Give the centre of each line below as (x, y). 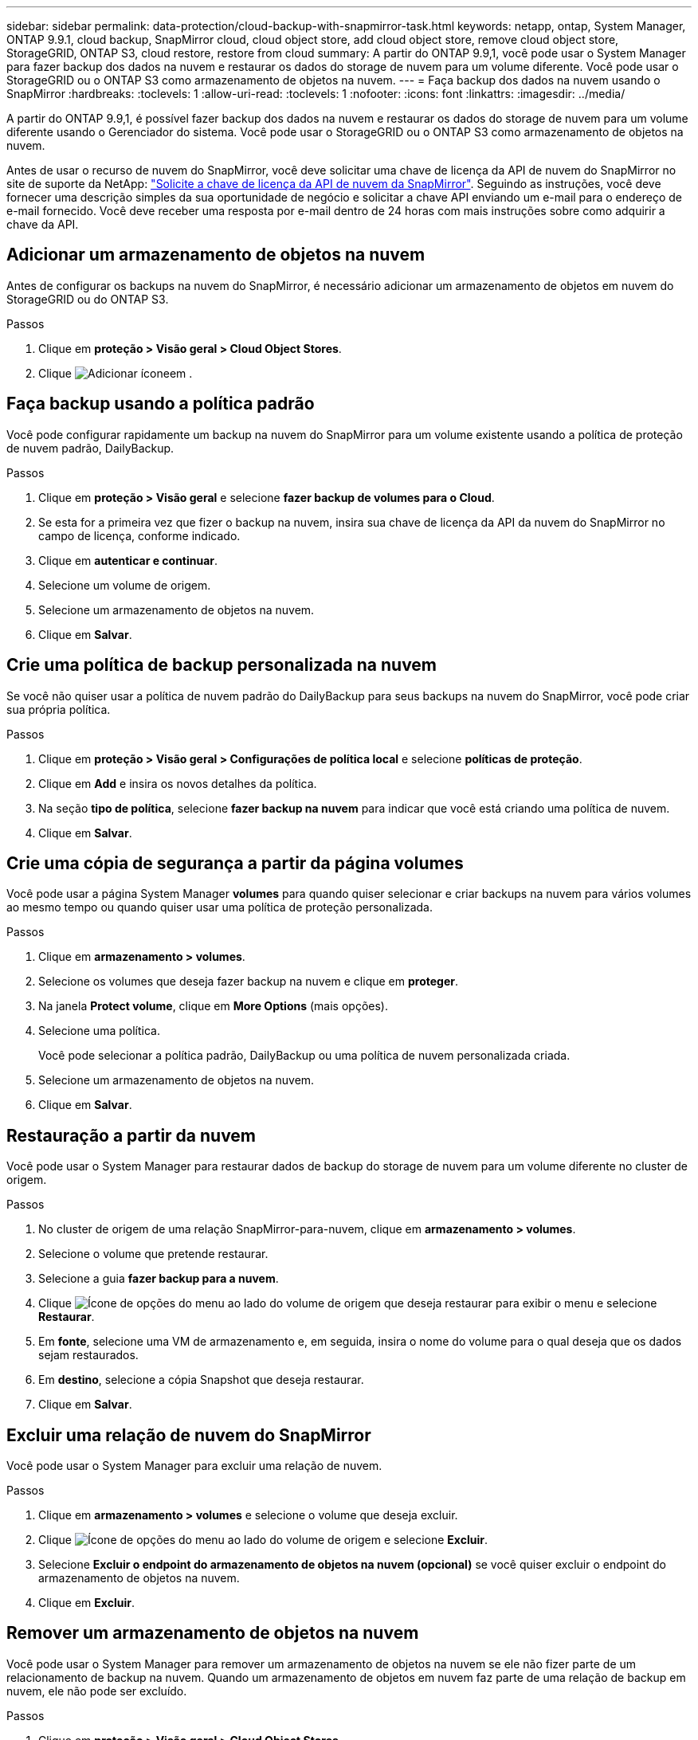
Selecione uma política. (99, 1031)
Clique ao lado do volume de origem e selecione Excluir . (263, 1540)
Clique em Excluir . (86, 1603)
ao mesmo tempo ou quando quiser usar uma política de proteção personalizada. (220, 907)
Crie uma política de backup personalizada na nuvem (222, 665)
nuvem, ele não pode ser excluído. (97, 1691)
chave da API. (43, 224)
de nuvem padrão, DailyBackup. (90, 448)
